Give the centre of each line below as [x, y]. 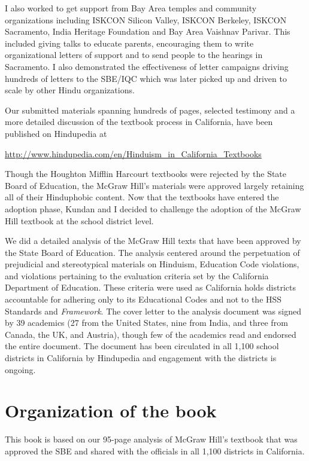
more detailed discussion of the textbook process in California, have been [139, 122]
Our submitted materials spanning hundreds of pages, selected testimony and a [150, 110]
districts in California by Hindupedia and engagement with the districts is [141, 358]
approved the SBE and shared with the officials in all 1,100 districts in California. [155, 451]
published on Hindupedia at [56, 133]
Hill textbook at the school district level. [79, 220]
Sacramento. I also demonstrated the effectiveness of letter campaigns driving [147, 66]
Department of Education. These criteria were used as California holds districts [151, 287]
